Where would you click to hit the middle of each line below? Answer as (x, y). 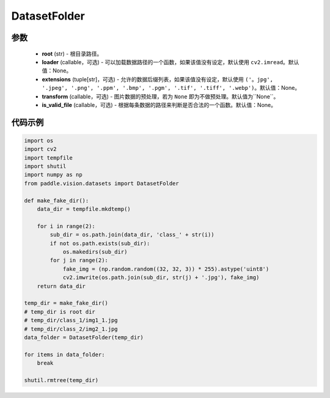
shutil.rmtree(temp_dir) (61, 380)
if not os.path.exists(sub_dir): (100, 243)
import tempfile (49, 158)
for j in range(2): (79, 260)
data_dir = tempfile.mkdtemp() (84, 209)
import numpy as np (53, 175)
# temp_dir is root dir (60, 311)
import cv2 (40, 149)
